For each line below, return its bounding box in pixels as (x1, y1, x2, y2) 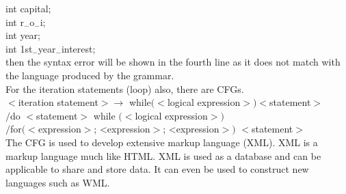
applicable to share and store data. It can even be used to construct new (5, 162, 309, 176)
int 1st (5, 41, 33, 55)
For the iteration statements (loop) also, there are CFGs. (5, 81, 244, 96)
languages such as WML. (5, 175, 110, 189)
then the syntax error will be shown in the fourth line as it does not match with (5, 55, 341, 69)
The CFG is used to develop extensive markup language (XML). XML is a (5, 135, 318, 149)
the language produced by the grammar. (5, 68, 174, 82)
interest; (61, 41, 96, 55)
